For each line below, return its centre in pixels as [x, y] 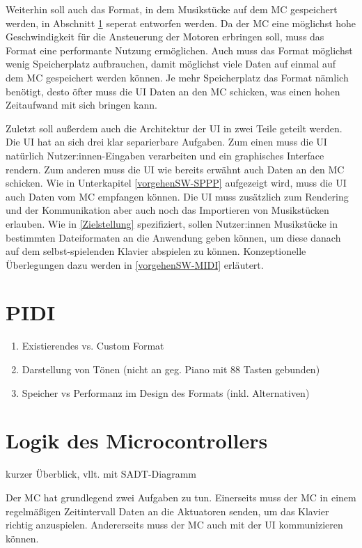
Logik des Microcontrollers [137, 440]
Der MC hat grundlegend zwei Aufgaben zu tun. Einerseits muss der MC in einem [181, 497]
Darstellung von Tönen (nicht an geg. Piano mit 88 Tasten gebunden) [171, 369]
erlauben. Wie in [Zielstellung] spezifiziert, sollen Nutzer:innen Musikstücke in [172, 223]
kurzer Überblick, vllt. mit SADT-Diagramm [101, 474]
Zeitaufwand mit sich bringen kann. [81, 105]
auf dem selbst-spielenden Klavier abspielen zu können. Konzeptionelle [156, 251]
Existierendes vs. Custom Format [93, 346]
